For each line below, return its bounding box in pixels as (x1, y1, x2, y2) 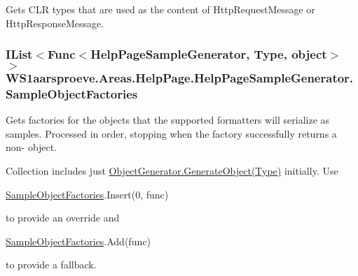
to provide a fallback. (6, 257, 97, 272)
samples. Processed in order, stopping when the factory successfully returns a (6, 126, 337, 140)
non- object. (6, 140, 57, 154)
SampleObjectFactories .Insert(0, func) (6, 187, 169, 201)
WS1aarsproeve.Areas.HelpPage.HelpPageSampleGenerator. (6, 69, 354, 87)
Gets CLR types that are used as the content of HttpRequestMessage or (6, 2, 315, 16)
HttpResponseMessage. (6, 15, 104, 30)
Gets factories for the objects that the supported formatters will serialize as (6, 112, 330, 127)
